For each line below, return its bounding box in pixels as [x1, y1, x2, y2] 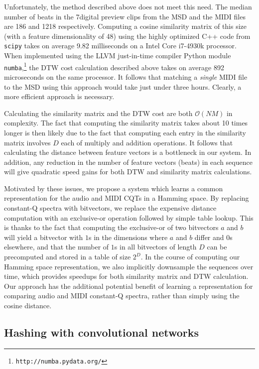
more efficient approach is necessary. [4, 91, 115, 102]
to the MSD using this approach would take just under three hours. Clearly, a [4, 81, 242, 92]
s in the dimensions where [89, 232, 168, 242]
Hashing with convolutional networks [4, 324, 199, 340]
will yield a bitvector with [4, 232, 83, 242]
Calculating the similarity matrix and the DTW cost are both [4, 108, 193, 118]
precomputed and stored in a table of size [4, 251, 131, 262]
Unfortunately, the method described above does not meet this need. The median [4, 1, 252, 11]
